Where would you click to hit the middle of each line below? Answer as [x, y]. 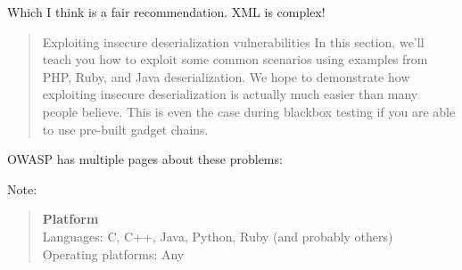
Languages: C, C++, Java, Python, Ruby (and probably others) [218, 236]
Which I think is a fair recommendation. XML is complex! [166, 12]
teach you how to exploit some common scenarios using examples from [235, 59]
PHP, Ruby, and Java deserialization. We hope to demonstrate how [226, 76]
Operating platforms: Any [113, 254]
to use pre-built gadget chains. [125, 129]
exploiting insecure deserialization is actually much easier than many [230, 94]
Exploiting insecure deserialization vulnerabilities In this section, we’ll [233, 41]
